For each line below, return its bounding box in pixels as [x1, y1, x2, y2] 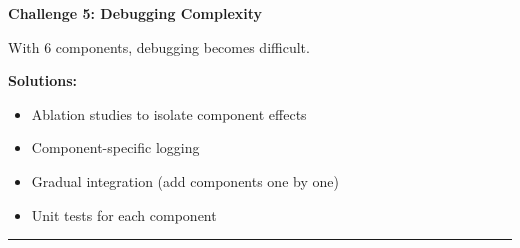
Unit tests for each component [31, 204, 217, 225]
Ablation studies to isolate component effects [31, 103, 307, 124]
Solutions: [8, 70, 77, 91]
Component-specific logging [31, 137, 200, 158]
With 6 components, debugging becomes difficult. [8, 36, 310, 57]
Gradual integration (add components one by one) [31, 170, 339, 191]
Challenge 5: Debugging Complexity [8, 3, 263, 23]
